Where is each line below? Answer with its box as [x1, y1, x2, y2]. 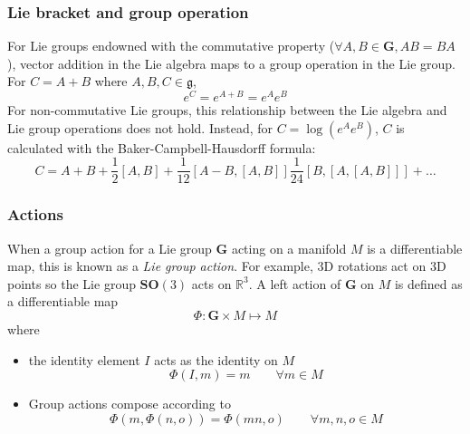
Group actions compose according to [28, 394, 231, 413]
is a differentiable [367, 238, 463, 257]
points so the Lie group [7, 274, 136, 293]
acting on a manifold [231, 238, 347, 257]
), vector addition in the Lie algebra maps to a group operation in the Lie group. [7, 53, 456, 72]
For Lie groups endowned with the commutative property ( [7, 36, 335, 55]
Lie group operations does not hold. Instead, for [7, 118, 273, 137]
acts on [191, 274, 232, 293]
